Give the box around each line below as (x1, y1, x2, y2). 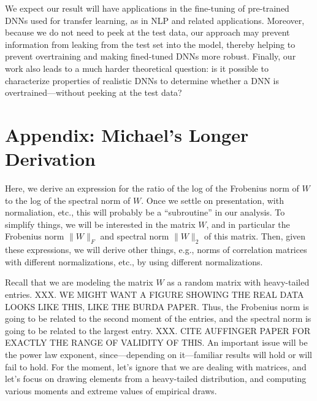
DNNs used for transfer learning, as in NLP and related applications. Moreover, (5, 14, 305, 26)
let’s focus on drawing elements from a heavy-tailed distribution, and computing (5, 372, 307, 385)
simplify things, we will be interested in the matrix (5, 217, 196, 230)
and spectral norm (100, 230, 169, 243)
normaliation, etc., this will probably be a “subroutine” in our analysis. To (5, 206, 285, 219)
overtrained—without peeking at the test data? (5, 86, 182, 99)
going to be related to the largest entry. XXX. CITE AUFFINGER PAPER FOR (5, 324, 311, 337)
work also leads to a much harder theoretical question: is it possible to (5, 61, 269, 74)
